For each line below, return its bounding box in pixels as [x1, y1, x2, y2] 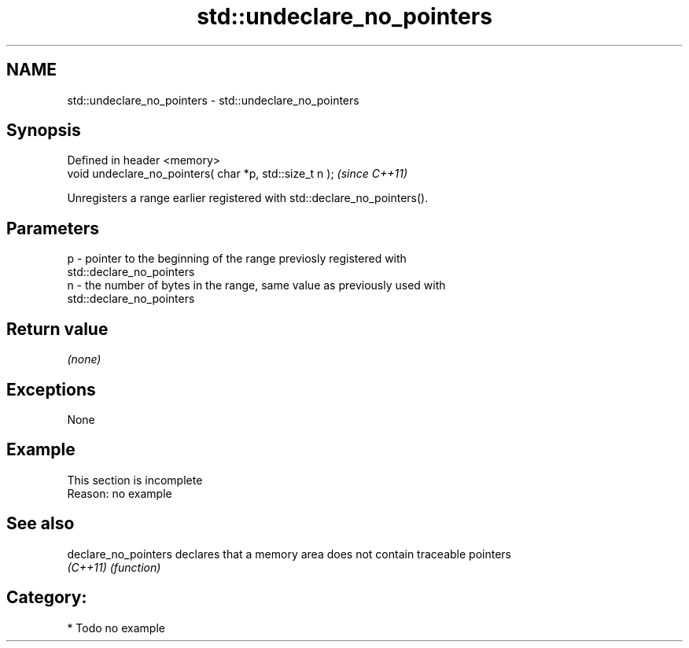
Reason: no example [67, 486, 172, 500]
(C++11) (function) [67, 560, 161, 574]
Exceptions [6, 379, 96, 399]
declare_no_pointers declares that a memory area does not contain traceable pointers [67, 547, 511, 561]
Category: [6, 587, 87, 608]
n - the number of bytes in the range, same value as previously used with [67, 278, 446, 293]
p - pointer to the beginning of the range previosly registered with [67, 252, 407, 266]
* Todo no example [67, 620, 165, 635]
